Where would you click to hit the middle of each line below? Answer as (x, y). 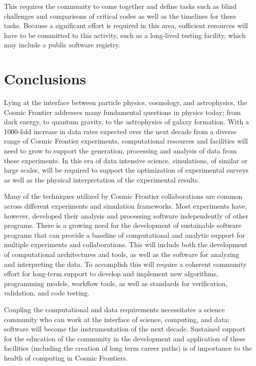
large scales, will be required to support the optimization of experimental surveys (126, 170)
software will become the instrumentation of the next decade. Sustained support (125, 329)
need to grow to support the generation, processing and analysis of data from (120, 151)
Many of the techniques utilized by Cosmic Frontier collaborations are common (123, 196)
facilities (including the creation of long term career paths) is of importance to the (128, 348)
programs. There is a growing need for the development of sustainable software (123, 225)
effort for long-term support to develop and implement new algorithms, (111, 274)
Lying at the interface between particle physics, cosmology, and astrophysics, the (126, 102)
